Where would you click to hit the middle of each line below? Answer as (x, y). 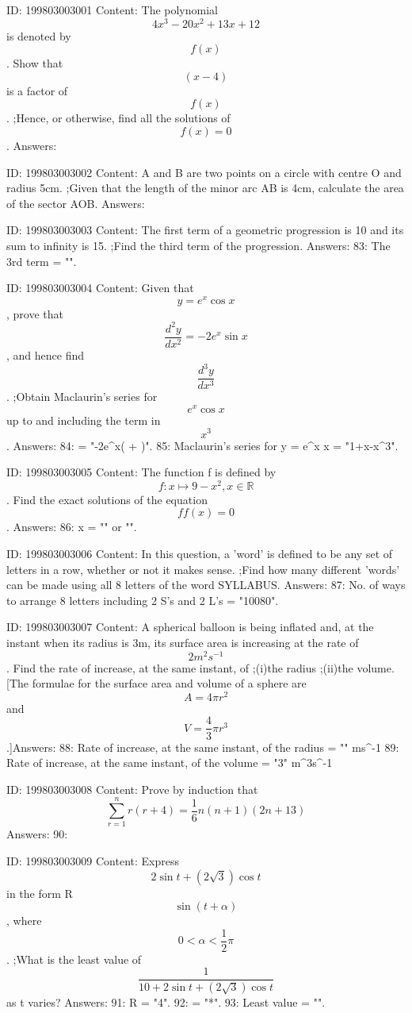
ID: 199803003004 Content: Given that (100, 288)
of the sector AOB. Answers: (76, 203)
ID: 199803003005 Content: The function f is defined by (141, 472)
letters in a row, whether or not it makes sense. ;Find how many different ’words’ (203, 569)
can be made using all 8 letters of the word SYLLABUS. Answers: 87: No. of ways (206, 585)
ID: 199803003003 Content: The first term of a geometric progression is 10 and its (205, 230)
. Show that (35, 63)
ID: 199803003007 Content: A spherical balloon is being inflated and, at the (190, 627)
